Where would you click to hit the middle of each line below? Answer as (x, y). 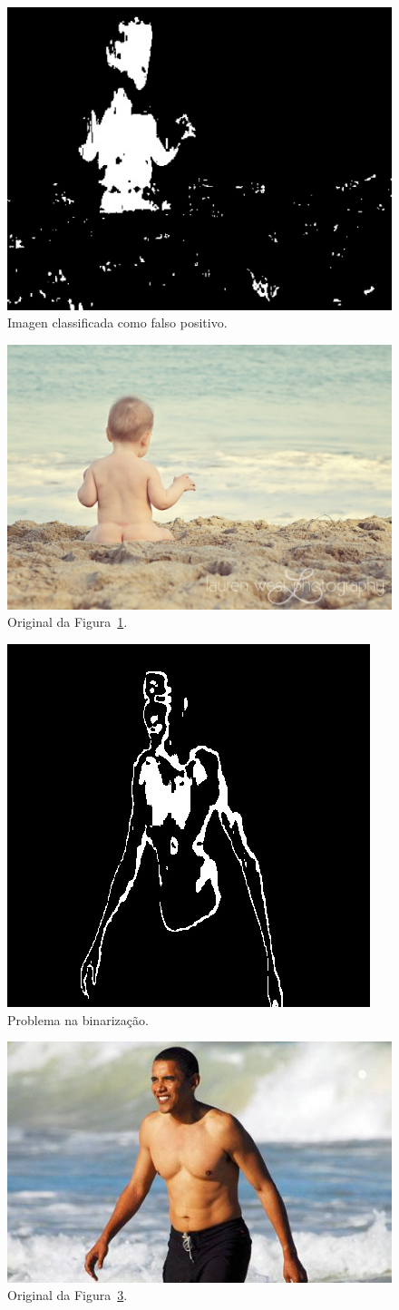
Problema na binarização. (78, 1019)
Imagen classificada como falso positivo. (117, 323)
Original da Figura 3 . (68, 1295)
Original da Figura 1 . (68, 622)
